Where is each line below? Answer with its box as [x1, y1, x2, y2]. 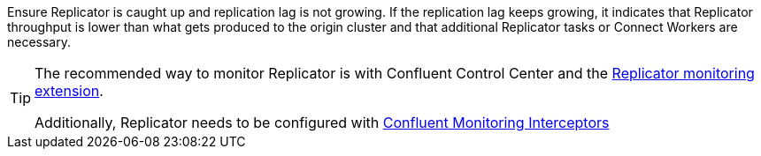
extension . [35, 82, 104, 100]
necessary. [7, 34, 72, 49]
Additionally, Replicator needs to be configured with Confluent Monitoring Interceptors [35, 114, 610, 131]
